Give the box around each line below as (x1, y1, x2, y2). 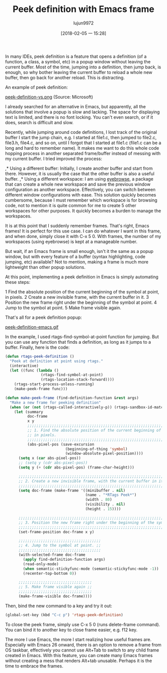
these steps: (5, 279, 31, 285)
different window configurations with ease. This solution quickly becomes (5, 192, 157, 198)
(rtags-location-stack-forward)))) (40, 377, 114, 382)
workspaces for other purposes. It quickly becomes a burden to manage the (5, 208, 162, 214)
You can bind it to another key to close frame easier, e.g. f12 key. (5, 627, 138, 633)
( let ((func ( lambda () (9, 368, 59, 373)
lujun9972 (73, 20, 94, 26)
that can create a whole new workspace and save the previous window (5, 181, 151, 187)
